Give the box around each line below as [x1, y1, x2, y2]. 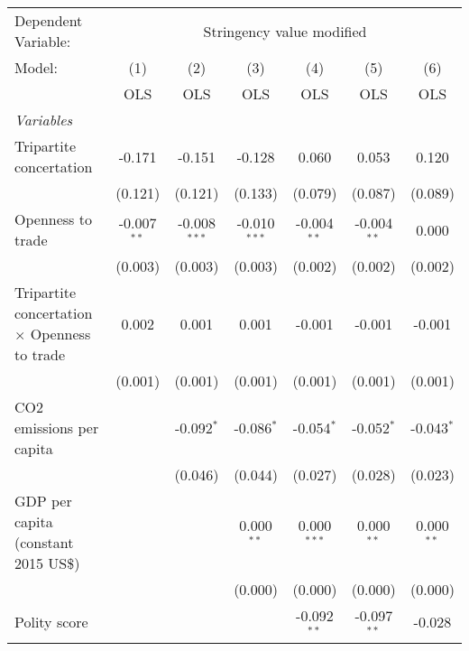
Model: [14, 57, 59, 78]
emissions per [14, 417, 99, 438]
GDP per [14, 490, 72, 511]
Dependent [14, 10, 83, 31]
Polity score [14, 611, 88, 633]
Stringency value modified [203, 20, 367, 42]
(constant [14, 532, 74, 553]
